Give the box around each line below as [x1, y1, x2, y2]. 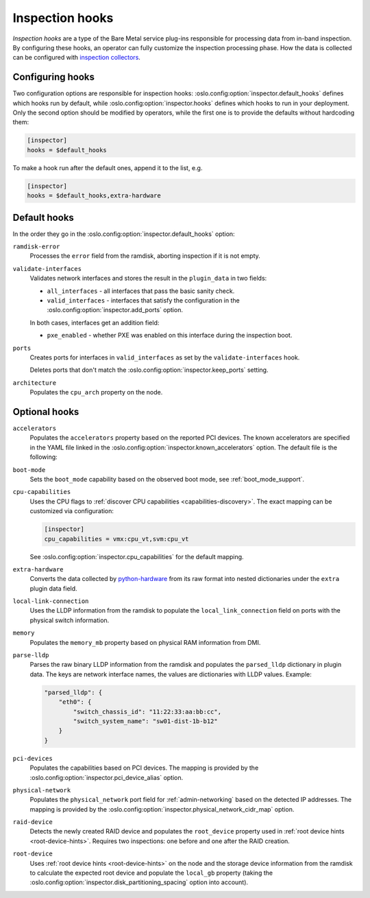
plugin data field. [29, 584, 78, 593]
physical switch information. [29, 616, 110, 624]
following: [29, 453, 58, 461]
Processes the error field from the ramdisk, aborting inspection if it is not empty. [29, 252, 260, 260]
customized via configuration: [29, 507, 114, 515]
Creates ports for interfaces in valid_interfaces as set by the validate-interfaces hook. [29, 353, 300, 362]
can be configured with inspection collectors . [12, 54, 140, 62]
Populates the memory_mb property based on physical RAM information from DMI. [29, 638, 261, 646]
